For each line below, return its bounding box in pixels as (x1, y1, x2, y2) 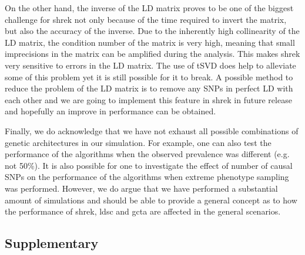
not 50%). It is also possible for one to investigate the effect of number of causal (5, 159, 293, 171)
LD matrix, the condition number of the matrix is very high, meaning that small (5, 36, 295, 48)
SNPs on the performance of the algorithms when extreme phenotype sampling (5, 171, 289, 183)
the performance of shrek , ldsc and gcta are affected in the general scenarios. (5, 205, 281, 217)
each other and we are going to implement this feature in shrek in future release (5, 93, 292, 106)
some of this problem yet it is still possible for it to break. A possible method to (5, 70, 293, 83)
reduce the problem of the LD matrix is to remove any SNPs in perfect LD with (5, 82, 293, 94)
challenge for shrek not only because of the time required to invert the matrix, (5, 13, 287, 25)
